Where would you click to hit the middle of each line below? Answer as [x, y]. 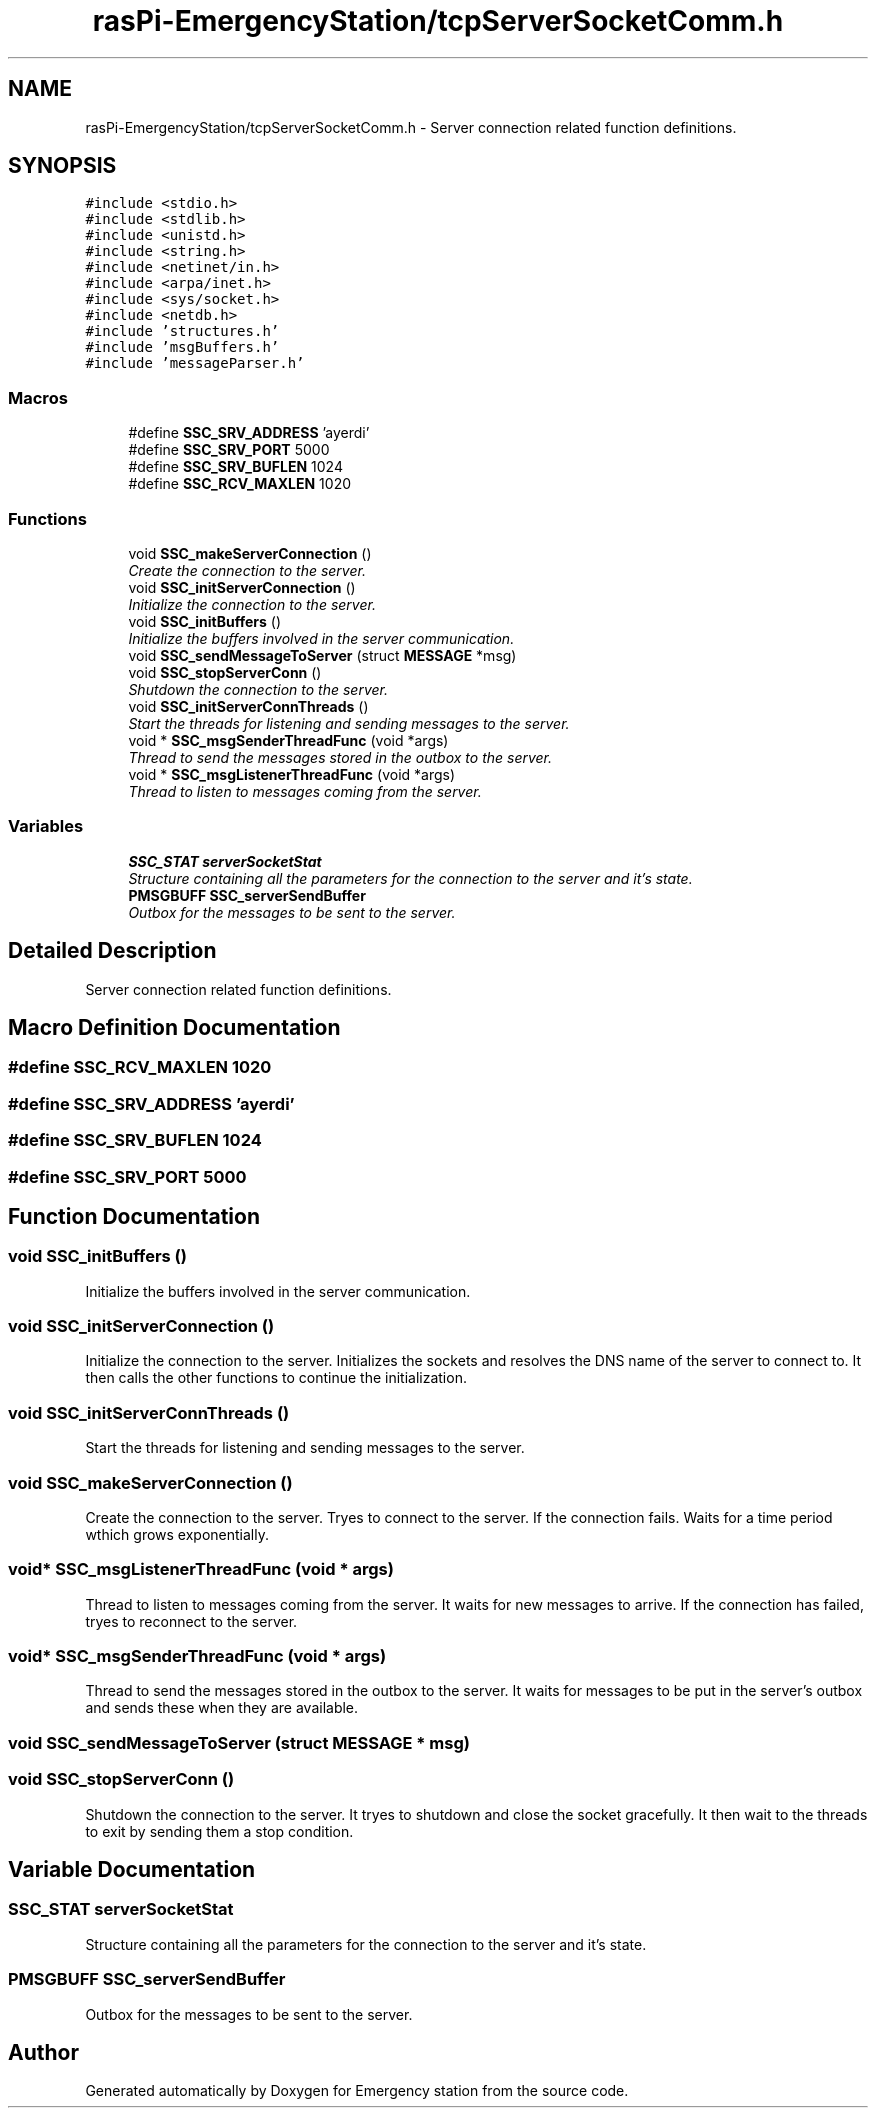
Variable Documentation [132, 1870]
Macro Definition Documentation [174, 1027]
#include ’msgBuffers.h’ [182, 347]
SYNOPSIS [62, 166]
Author [43, 2052]
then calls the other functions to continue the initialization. [276, 1378]
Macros [38, 397]
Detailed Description [112, 951]
